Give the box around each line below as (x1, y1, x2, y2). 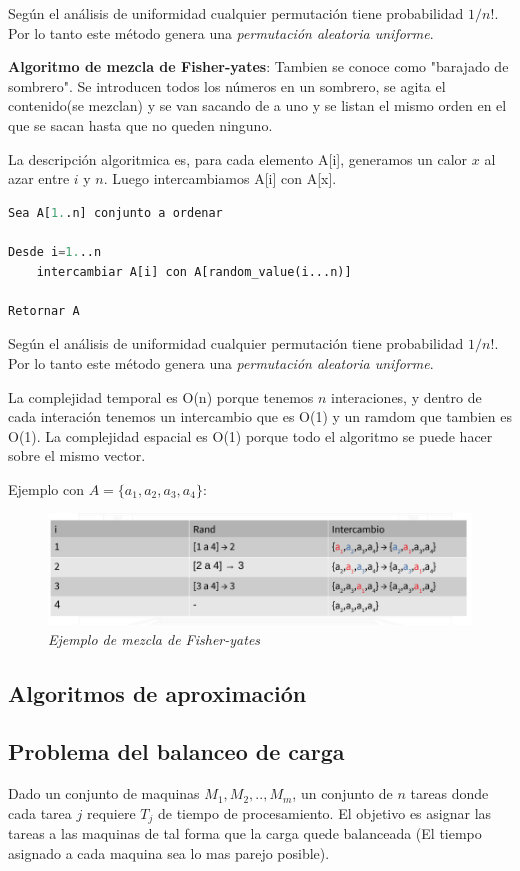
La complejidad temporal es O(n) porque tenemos (8, 386, 314, 407)
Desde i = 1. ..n (8, 244, 102, 259)
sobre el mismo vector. (8, 445, 146, 466)
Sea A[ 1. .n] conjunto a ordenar (8, 205, 223, 220)
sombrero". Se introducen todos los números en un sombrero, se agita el (8, 75, 446, 96)
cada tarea (8, 802, 72, 823)
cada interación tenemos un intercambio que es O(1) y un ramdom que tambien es (8, 406, 512, 427)
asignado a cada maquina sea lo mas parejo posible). (8, 842, 330, 863)
